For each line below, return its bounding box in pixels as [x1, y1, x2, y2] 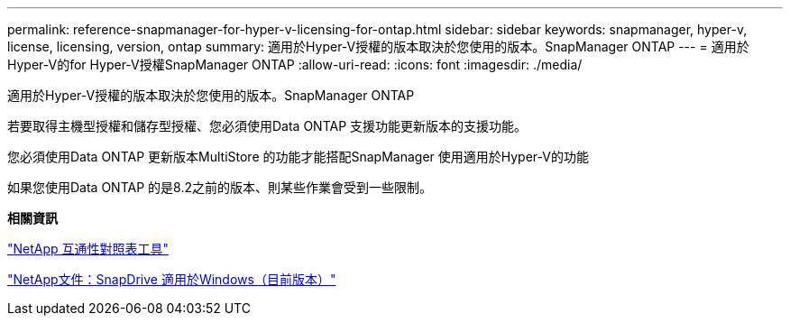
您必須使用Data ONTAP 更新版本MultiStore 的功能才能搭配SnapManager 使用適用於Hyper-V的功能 [7, 149, 589, 164]
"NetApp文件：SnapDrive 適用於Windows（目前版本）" [7, 272, 336, 287]
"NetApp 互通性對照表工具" [7, 241, 170, 256]
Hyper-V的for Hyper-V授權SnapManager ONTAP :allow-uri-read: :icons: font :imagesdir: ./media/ [7, 57, 583, 72]
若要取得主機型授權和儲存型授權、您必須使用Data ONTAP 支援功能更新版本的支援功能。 [7, 118, 528, 134]
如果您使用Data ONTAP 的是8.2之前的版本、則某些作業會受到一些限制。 [7, 180, 432, 195]
